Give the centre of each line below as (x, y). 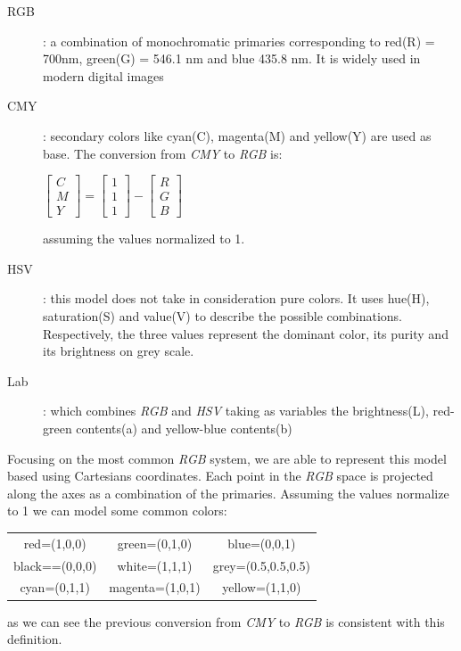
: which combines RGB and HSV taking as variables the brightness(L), (236, 411)
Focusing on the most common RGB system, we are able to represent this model (227, 458)
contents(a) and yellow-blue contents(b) (184, 428)
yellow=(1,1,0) (262, 587)
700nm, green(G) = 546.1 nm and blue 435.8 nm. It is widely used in (232, 58)
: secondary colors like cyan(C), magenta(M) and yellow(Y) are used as (237, 135)
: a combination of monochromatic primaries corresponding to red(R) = (239, 41)
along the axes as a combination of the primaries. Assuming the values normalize (228, 493)
